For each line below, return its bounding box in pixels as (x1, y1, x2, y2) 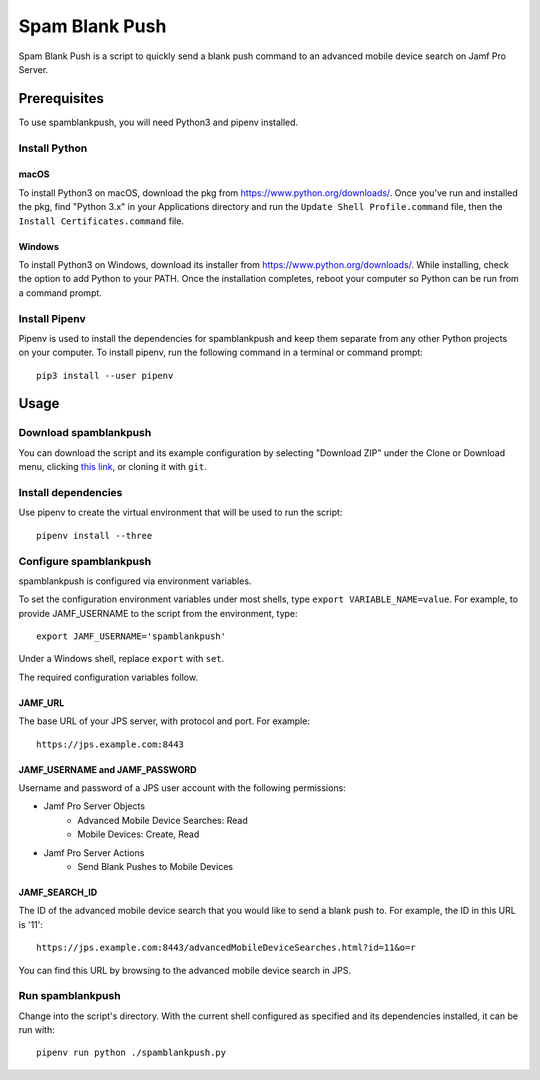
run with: (18, 1024, 55, 1036)
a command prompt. (18, 286, 102, 299)
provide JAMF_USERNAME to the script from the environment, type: (18, 607, 299, 619)
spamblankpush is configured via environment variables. (18, 575, 252, 587)
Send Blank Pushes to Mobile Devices (77, 860, 234, 872)
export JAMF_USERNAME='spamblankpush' (36, 631, 227, 642)
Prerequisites (18, 90, 104, 107)
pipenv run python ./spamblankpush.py (36, 1047, 227, 1059)
